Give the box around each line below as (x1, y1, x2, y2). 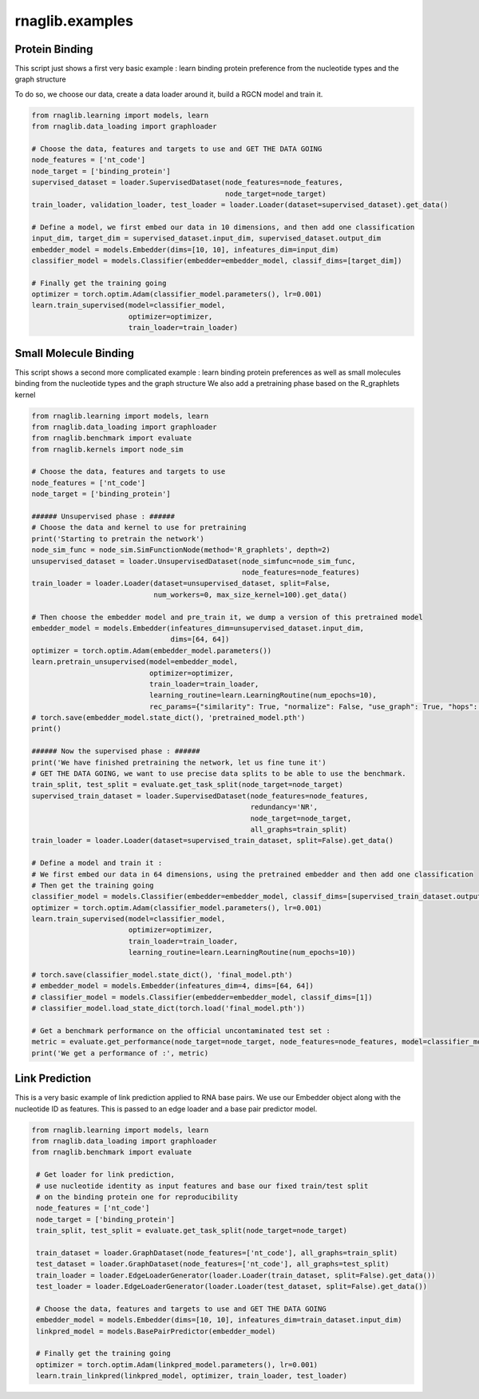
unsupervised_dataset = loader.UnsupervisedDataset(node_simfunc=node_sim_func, (31, 556, 356, 566)
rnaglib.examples (14, 12, 133, 30)
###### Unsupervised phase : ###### (31, 512, 176, 521)
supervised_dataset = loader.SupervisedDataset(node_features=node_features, (31, 178, 343, 187)
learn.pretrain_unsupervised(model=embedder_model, (31, 658, 239, 666)
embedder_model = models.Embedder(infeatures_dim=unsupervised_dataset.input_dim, (31, 623, 365, 633)
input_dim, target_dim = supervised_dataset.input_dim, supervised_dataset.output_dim (31, 234, 382, 243)
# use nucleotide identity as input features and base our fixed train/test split (36, 1181, 369, 1190)
